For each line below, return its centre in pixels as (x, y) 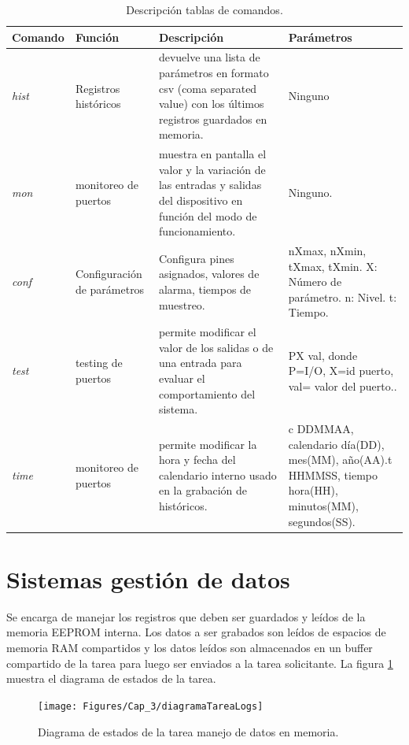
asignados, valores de (209, 274)
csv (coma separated (208, 88)
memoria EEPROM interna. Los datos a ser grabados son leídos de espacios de (196, 632)
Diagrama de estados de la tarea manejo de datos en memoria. (188, 731)
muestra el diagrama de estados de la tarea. (111, 678)
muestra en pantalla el (212, 154)
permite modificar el (207, 332)
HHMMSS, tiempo (333, 474)
